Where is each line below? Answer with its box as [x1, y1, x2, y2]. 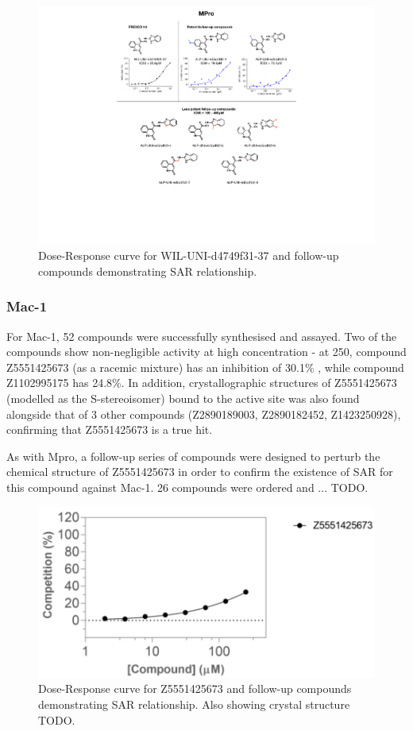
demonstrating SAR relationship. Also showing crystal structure [38, 695, 350, 712]
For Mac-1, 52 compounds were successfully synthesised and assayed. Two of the [6, 327, 397, 344]
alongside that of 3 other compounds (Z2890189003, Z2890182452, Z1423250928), [6, 405, 401, 422]
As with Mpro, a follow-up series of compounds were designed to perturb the [6, 447, 380, 464]
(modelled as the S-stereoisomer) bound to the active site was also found [6, 390, 360, 407]
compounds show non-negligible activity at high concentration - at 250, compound [6, 343, 407, 360]
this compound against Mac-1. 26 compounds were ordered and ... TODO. [6, 479, 369, 495]
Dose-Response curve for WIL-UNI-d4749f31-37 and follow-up [38, 247, 339, 264]
